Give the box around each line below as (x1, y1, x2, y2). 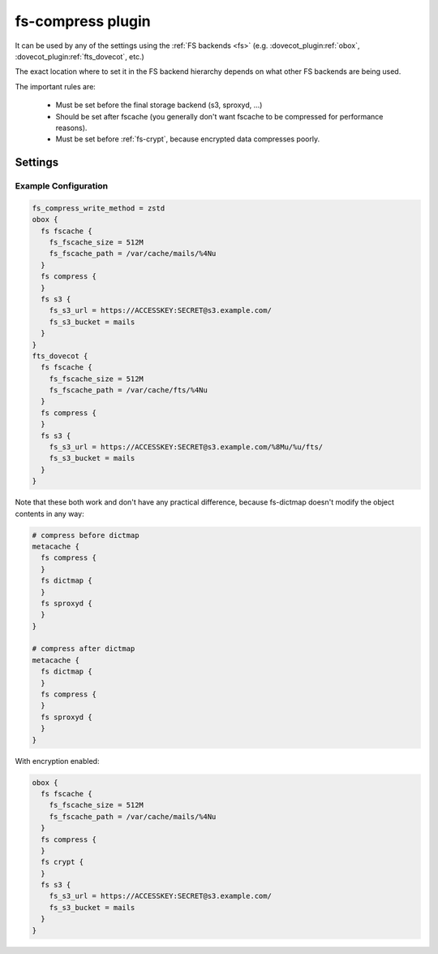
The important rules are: (15, 81, 97, 91)
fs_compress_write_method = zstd (32, 203, 165, 213)
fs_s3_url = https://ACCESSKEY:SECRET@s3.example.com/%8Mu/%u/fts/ (49, 443, 324, 452)
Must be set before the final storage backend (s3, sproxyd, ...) (55, 100, 263, 110)
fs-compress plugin (15, 12, 152, 30)
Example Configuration (15, 180, 109, 192)
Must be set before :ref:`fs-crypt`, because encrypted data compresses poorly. (55, 134, 320, 144)
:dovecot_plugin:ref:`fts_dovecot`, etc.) (15, 51, 145, 61)
